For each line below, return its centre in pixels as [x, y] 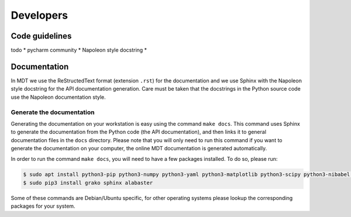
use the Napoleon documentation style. [58, 97]
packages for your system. [43, 206]
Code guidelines [41, 36]
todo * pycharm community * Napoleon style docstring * [79, 50]
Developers [39, 15]
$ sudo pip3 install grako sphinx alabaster [88, 182]
